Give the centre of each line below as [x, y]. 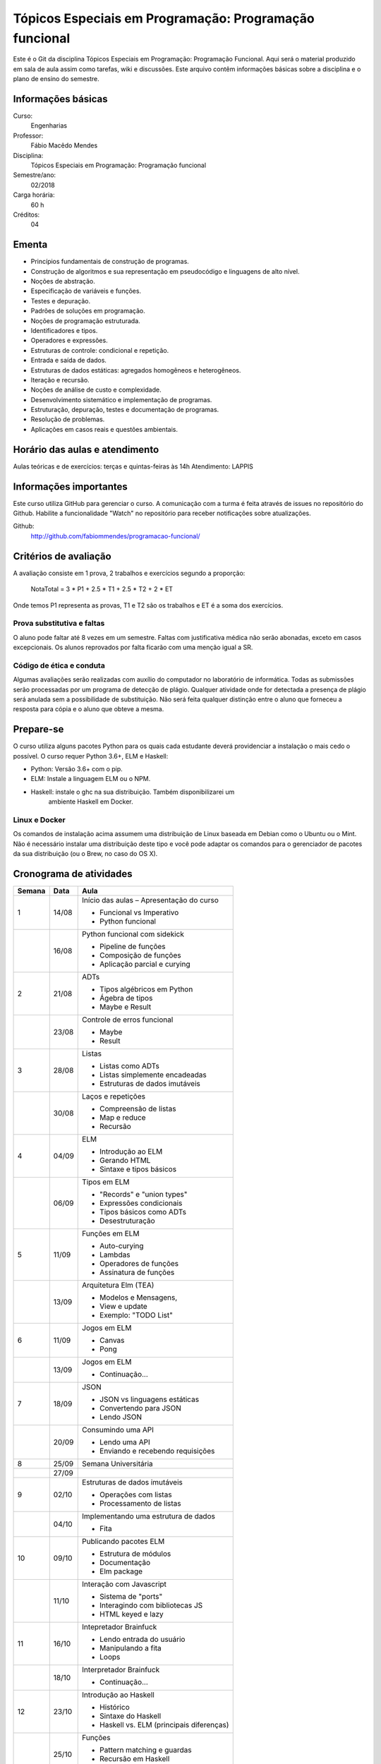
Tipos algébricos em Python [146, 989]
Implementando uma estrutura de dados [149, 1516]
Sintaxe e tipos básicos [138, 1169]
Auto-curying [122, 1246]
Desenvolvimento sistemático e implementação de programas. [121, 399]
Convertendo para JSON [140, 1408]
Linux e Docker [40, 820]
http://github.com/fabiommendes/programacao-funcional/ [115, 536]
